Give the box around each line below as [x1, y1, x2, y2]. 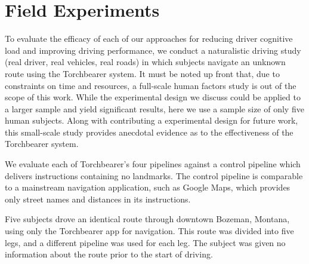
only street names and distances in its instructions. [5, 192, 191, 205]
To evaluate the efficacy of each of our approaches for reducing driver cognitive [5, 32, 293, 45]
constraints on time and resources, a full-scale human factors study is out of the [5, 79, 296, 91]
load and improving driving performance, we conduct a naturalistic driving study [5, 44, 301, 56]
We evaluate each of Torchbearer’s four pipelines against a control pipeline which [5, 158, 301, 170]
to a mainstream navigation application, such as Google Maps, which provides [5, 181, 291, 194]
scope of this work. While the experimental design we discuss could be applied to [5, 91, 301, 103]
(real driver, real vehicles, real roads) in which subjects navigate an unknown [5, 56, 286, 68]
